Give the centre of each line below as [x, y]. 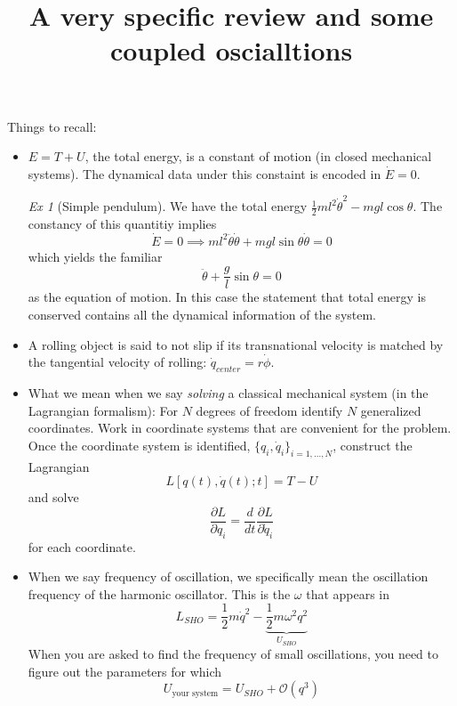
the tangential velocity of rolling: [117, 362]
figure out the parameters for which [125, 671]
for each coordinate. [82, 546]
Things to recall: [52, 126]
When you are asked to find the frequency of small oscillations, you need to [233, 654]
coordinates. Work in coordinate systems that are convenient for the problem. [240, 428]
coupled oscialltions [231, 50]
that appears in [348, 593]
